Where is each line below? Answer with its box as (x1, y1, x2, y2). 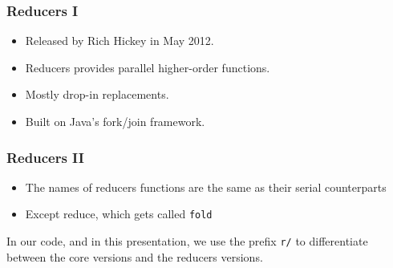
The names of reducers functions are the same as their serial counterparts (25, 178, 387, 195)
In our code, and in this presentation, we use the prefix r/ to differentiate (6, 233, 368, 250)
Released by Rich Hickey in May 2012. (25, 32, 214, 49)
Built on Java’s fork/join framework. (25, 113, 205, 129)
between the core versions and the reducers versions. (6, 248, 263, 265)
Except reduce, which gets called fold (25, 205, 213, 222)
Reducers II (6, 147, 84, 167)
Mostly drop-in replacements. (25, 86, 169, 103)
